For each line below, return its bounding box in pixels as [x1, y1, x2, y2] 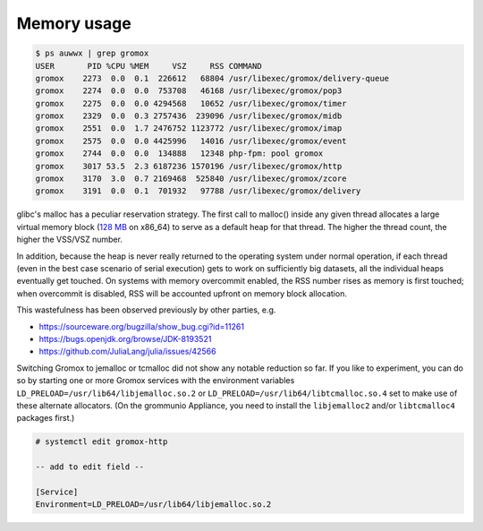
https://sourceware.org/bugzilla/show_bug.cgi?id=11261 [38, 321, 245, 331]
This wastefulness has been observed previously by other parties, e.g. [16, 304, 276, 315]
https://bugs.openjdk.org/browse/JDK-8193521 [38, 333, 212, 344]
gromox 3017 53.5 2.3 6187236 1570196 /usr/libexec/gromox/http [35, 161, 343, 171]
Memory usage [16, 13, 131, 33]
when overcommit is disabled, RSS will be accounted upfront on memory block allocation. [16, 287, 348, 299]
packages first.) [16, 413, 75, 424]
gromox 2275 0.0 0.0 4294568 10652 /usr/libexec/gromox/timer [35, 98, 347, 108]
